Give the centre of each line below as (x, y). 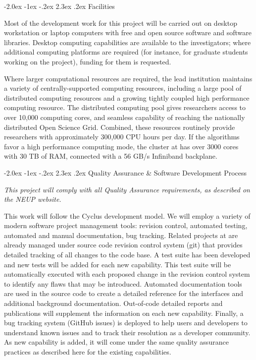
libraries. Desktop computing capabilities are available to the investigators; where (128, 42)
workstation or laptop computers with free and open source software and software (128, 32)
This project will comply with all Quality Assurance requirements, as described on (127, 189)
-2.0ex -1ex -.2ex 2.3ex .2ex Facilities (59, 6)
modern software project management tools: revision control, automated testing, (126, 225)
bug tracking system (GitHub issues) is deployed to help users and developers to (126, 323)
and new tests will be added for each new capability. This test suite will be (118, 264)
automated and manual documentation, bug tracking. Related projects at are (121, 235)
